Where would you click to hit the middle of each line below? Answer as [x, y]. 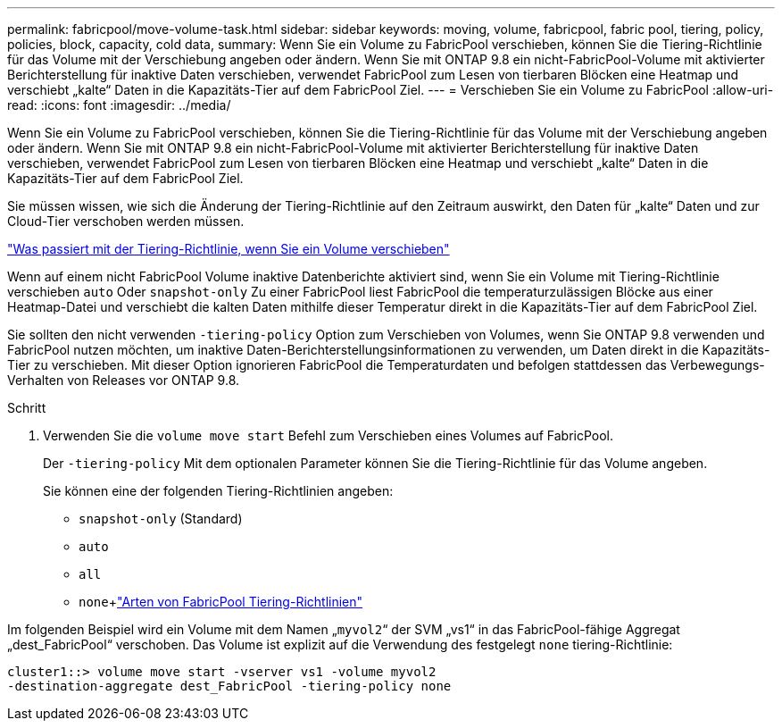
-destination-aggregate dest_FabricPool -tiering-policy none [229, 686]
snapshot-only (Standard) [161, 519]
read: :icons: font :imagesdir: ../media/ [119, 105]
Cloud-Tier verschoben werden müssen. [126, 221]
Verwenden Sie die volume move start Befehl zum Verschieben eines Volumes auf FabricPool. [329, 435]
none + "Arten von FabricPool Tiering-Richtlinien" [221, 602]
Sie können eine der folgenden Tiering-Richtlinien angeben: [218, 491]
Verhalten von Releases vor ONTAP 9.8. [124, 380]
